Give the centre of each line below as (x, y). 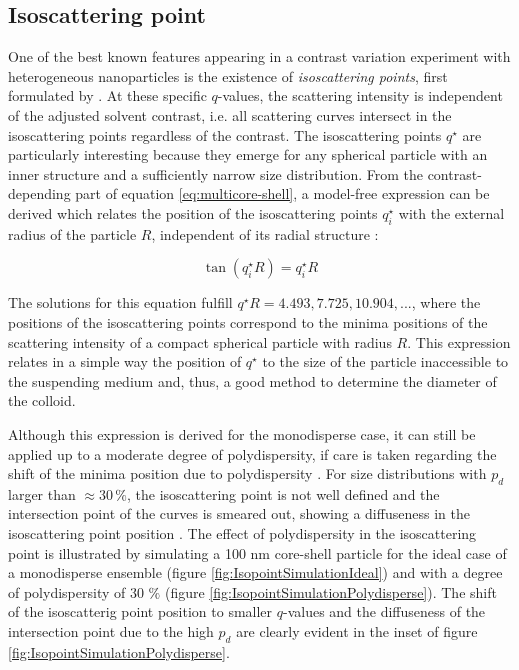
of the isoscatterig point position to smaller (140, 611)
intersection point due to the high (111, 631)
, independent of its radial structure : (265, 233)
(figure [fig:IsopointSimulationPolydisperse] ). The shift (330, 591)
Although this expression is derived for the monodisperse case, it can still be (242, 433)
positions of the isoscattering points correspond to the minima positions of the (248, 321)
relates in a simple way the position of (125, 361)
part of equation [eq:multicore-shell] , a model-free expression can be (282, 193)
